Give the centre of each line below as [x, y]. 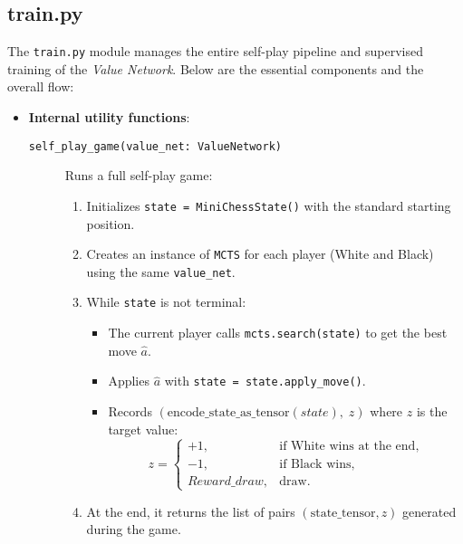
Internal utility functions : [109, 117]
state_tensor [343, 513]
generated [429, 511]
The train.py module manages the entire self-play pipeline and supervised [216, 51]
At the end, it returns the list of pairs [191, 511]
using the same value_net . [161, 271]
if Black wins [315, 464]
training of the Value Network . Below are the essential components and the [216, 68]
